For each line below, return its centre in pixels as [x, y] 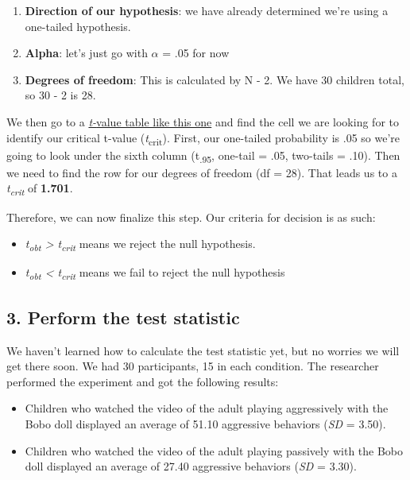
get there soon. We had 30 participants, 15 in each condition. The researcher [193, 366]
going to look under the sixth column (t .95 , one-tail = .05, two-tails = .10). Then [203, 156]
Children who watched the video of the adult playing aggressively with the [207, 408]
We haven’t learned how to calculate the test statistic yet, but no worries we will [203, 350]
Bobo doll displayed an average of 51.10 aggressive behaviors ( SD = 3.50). [205, 423]
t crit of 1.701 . [40, 189]
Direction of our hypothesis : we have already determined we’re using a [207, 10]
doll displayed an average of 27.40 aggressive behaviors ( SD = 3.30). [191, 466]
